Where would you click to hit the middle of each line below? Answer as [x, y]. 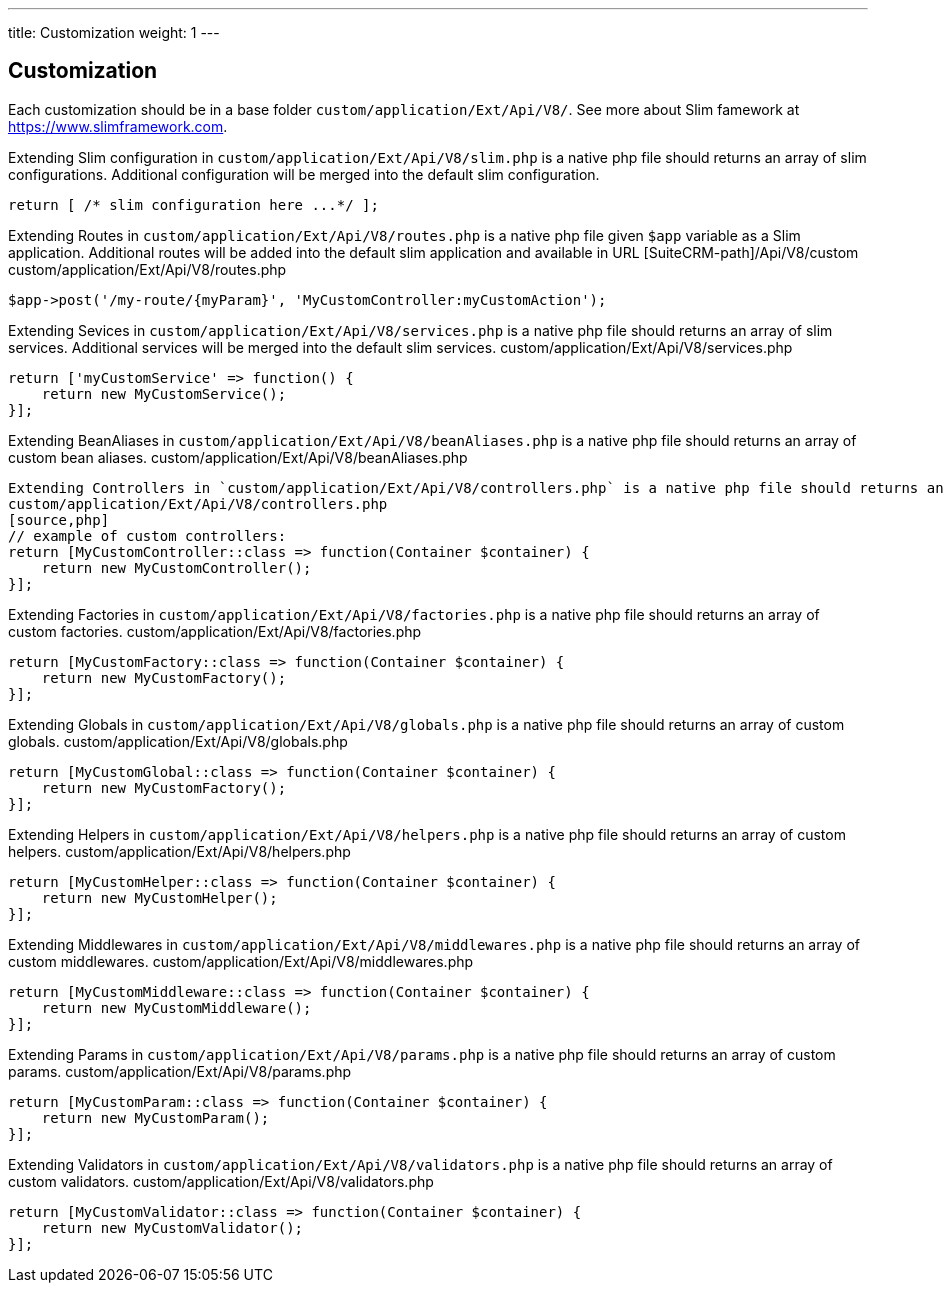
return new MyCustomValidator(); [172, 1227]
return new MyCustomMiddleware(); [176, 1007]
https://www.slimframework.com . [118, 126]
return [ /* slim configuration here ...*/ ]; [193, 204]
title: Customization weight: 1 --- [114, 32]
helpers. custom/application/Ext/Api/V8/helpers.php [179, 851]
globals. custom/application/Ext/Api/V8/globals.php [178, 741]
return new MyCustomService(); [164, 393]
